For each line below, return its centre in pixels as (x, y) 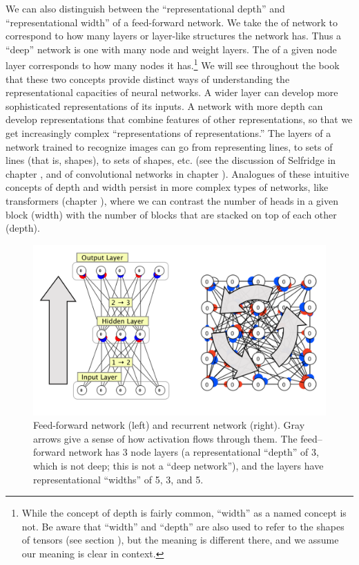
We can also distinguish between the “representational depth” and (145, 8)
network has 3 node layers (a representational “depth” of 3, (194, 452)
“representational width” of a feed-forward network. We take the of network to (172, 22)
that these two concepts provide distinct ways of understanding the (148, 78)
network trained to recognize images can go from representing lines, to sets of (169, 146)
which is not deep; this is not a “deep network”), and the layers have (178, 465)
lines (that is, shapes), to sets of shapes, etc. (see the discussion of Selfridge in (171, 160)
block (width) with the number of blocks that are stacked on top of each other (171, 214)
